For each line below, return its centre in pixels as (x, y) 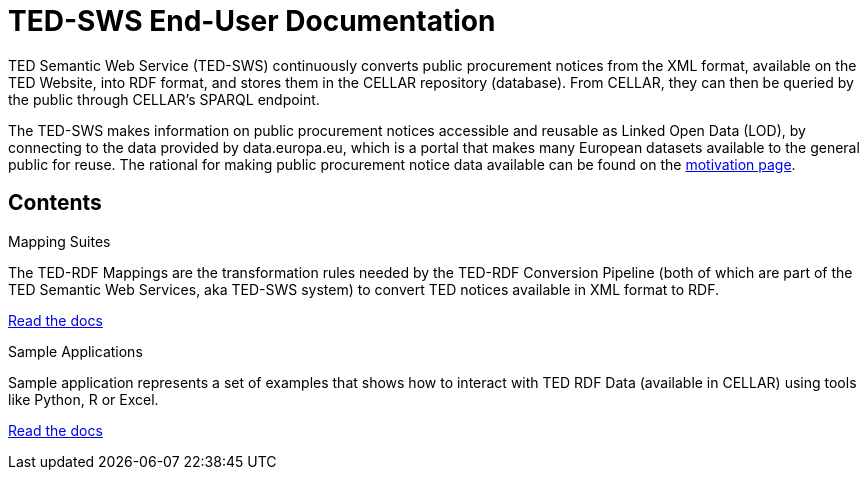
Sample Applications (75, 351)
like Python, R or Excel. (83, 399)
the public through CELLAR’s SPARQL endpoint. (164, 99)
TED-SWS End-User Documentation (252, 21)
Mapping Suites (59, 241)
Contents (55, 203)
